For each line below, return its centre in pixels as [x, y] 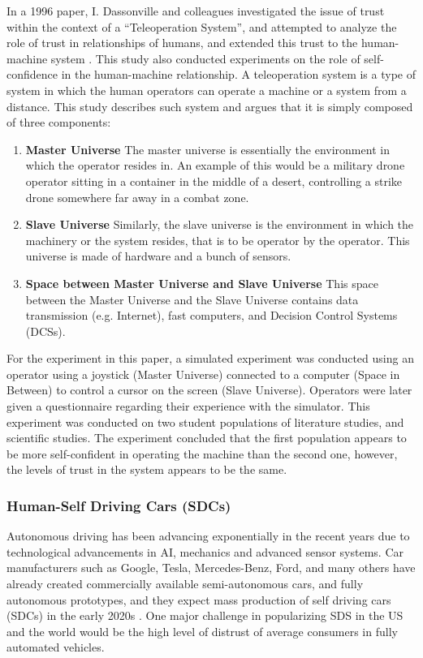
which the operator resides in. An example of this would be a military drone [215, 165]
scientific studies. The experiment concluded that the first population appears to [207, 438]
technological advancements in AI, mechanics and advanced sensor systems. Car [205, 551]
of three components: [59, 122]
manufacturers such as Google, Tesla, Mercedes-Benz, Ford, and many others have [211, 568]
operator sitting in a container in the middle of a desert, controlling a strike [214, 181]
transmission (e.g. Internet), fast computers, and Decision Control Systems [211, 315]
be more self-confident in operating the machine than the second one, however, [202, 453]
